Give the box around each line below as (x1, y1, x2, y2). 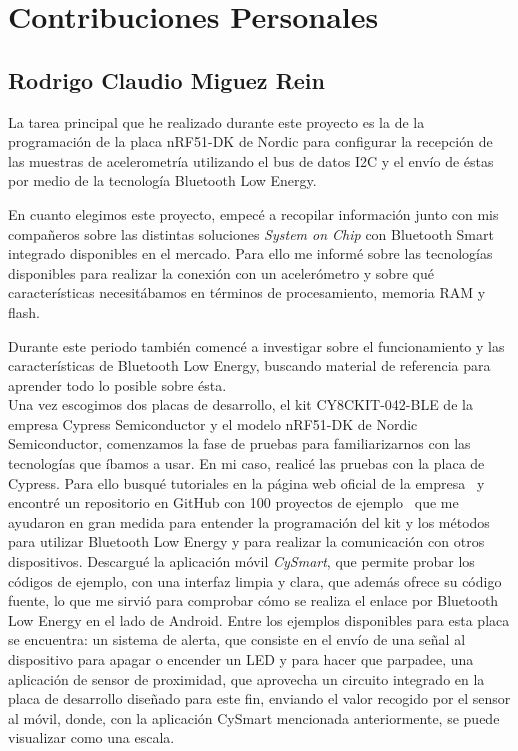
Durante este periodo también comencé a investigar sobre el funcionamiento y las (8, 335, 505, 356)
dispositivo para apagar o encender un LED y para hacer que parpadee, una (8, 649, 474, 670)
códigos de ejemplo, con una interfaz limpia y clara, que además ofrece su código (8, 570, 502, 591)
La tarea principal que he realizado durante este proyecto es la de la (8, 111, 425, 132)
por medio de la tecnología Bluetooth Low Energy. (8, 170, 317, 191)
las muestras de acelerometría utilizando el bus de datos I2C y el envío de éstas (8, 150, 494, 171)
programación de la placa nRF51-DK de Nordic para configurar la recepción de (8, 131, 493, 152)
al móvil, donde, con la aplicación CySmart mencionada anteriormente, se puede (8, 707, 500, 728)
